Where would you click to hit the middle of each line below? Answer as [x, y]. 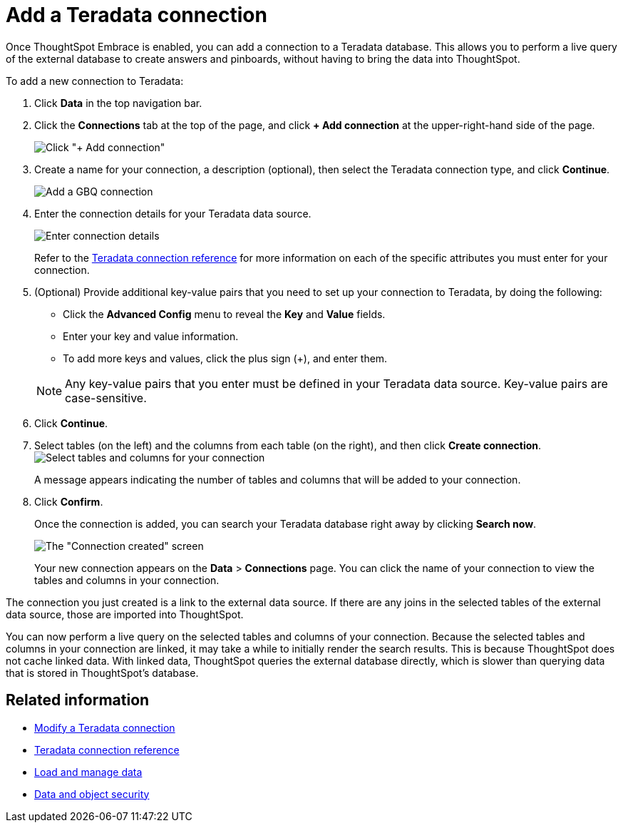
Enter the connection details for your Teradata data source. [173, 213]
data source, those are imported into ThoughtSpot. [125, 614]
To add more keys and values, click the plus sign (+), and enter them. [225, 358]
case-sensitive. [106, 398]
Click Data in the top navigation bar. [118, 103]
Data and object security [92, 794]
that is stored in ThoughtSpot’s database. [102, 673]
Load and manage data [88, 772]
